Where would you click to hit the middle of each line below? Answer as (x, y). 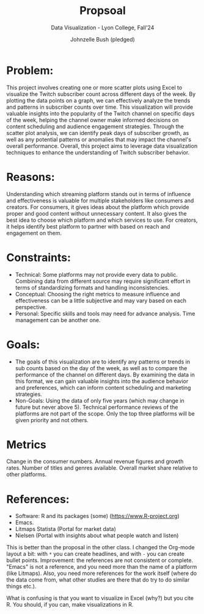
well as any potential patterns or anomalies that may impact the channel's (99, 139)
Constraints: (39, 258)
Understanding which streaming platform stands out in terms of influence (99, 194)
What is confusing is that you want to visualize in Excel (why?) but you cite (100, 598)
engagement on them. (34, 233)
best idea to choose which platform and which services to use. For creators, (102, 220)
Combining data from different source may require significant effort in (103, 281)
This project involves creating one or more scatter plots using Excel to (94, 87)
